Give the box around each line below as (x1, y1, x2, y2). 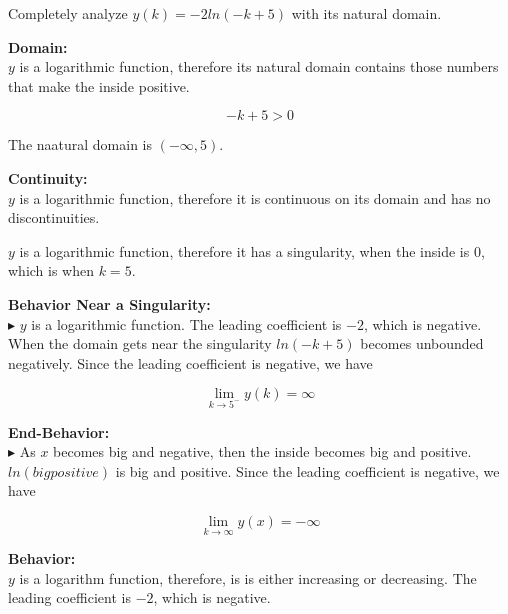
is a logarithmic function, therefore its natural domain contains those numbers (19, 56, 499, 77)
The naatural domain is (8, 134, 153, 155)
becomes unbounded (360, 333, 484, 354)
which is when (8, 260, 95, 281)
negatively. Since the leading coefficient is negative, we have (8, 352, 373, 373)
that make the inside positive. (8, 75, 190, 96)
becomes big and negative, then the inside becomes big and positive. (53, 441, 472, 462)
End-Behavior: (8, 421, 110, 442)
